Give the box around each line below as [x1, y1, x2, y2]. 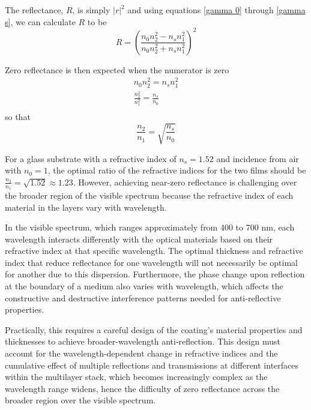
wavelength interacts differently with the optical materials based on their [5, 232, 273, 245]
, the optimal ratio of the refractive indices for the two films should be [47, 164, 306, 176]
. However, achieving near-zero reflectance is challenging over [73, 175, 297, 188]
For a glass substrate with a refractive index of [5, 152, 177, 164]
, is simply [72, 4, 110, 16]
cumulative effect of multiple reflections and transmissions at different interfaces [5, 358, 299, 371]
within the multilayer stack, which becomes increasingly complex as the [5, 370, 268, 383]
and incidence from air [216, 152, 299, 164]
